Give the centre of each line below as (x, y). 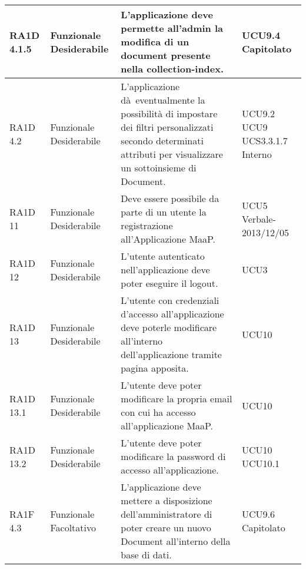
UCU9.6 (258, 514)
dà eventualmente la (163, 100)
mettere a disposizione (167, 500)
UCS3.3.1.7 (265, 140)
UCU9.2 (258, 113)
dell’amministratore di (167, 514)
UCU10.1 (260, 463)
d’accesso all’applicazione (172, 314)
